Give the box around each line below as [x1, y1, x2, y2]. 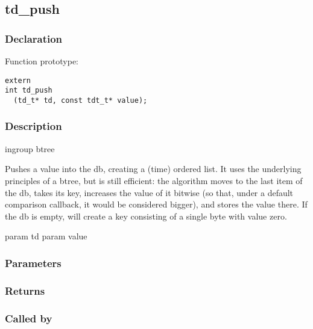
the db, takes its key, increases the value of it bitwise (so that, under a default [5, 186, 294, 198]
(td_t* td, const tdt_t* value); [13, 96, 148, 105]
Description [5, 118, 62, 134]
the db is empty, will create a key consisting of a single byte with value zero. [5, 209, 287, 222]
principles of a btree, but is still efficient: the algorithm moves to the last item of [5, 174, 303, 186]
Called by [5, 310, 52, 325]
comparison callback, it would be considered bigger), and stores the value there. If [5, 198, 308, 211]
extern [5, 76, 31, 85]
